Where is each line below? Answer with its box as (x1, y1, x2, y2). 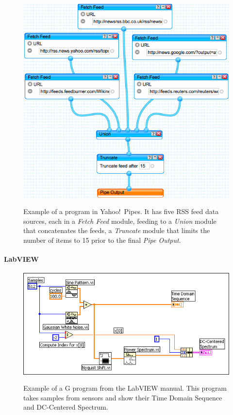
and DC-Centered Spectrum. (23, 402, 108, 412)
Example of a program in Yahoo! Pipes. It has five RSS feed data (23, 206, 219, 217)
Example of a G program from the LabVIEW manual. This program (23, 383, 227, 393)
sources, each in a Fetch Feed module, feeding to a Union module (23, 216, 216, 226)
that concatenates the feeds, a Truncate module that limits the (23, 225, 210, 235)
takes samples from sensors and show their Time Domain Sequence (23, 392, 222, 402)
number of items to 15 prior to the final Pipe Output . (23, 235, 181, 245)
